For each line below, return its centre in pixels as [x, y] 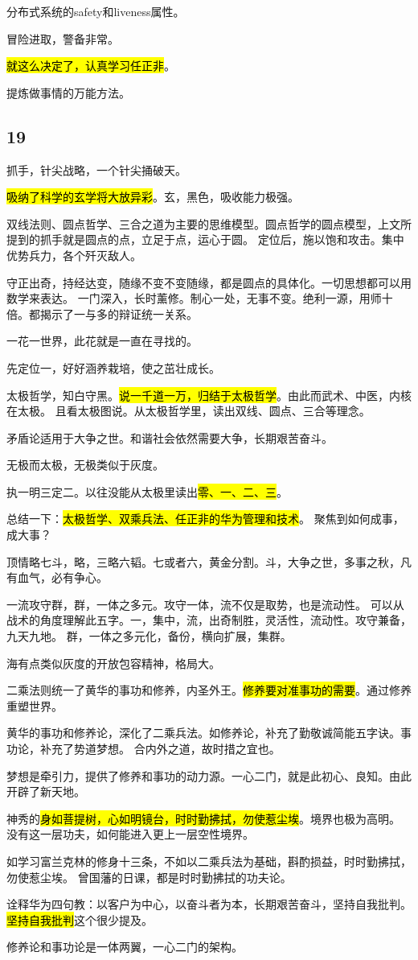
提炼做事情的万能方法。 [68, 92]
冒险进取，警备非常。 [63, 38]
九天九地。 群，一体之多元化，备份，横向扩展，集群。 [149, 636]
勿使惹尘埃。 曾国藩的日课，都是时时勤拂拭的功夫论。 [149, 877]
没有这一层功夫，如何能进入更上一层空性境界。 [130, 834]
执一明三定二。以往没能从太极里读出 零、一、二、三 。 [147, 491]
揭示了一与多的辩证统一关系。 [119, 313]
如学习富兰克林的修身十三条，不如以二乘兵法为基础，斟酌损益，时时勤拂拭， [209, 861]
